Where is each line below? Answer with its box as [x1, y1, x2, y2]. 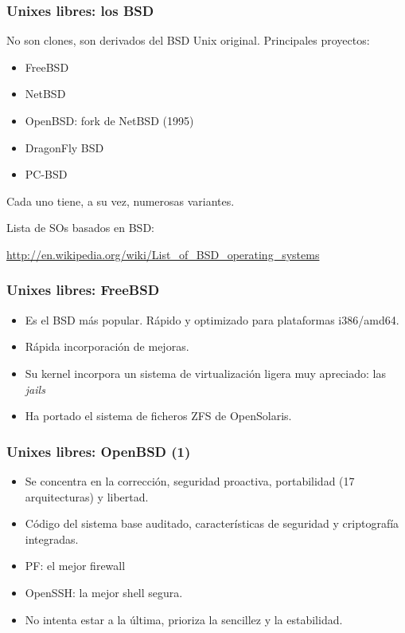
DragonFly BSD [25, 139, 104, 155]
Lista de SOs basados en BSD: [6, 219, 154, 236]
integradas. [25, 530, 79, 547]
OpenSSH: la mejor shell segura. [25, 584, 183, 600]
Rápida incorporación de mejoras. [25, 338, 189, 355]
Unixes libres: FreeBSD [6, 280, 160, 300]
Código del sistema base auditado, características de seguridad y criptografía [25, 515, 399, 532]
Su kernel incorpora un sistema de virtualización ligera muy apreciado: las [25, 364, 386, 381]
